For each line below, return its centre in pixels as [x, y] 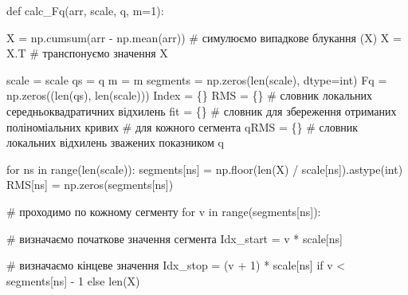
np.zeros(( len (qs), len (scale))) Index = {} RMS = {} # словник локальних [190, 95]
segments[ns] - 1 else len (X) [73, 280]
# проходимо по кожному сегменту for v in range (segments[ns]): [164, 211]
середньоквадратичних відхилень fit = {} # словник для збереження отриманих [202, 110]
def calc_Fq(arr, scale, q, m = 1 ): [85, 10]
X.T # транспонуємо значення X [87, 53]
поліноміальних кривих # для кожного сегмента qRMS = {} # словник [182, 126]
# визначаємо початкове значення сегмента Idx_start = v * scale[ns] [175, 238]
